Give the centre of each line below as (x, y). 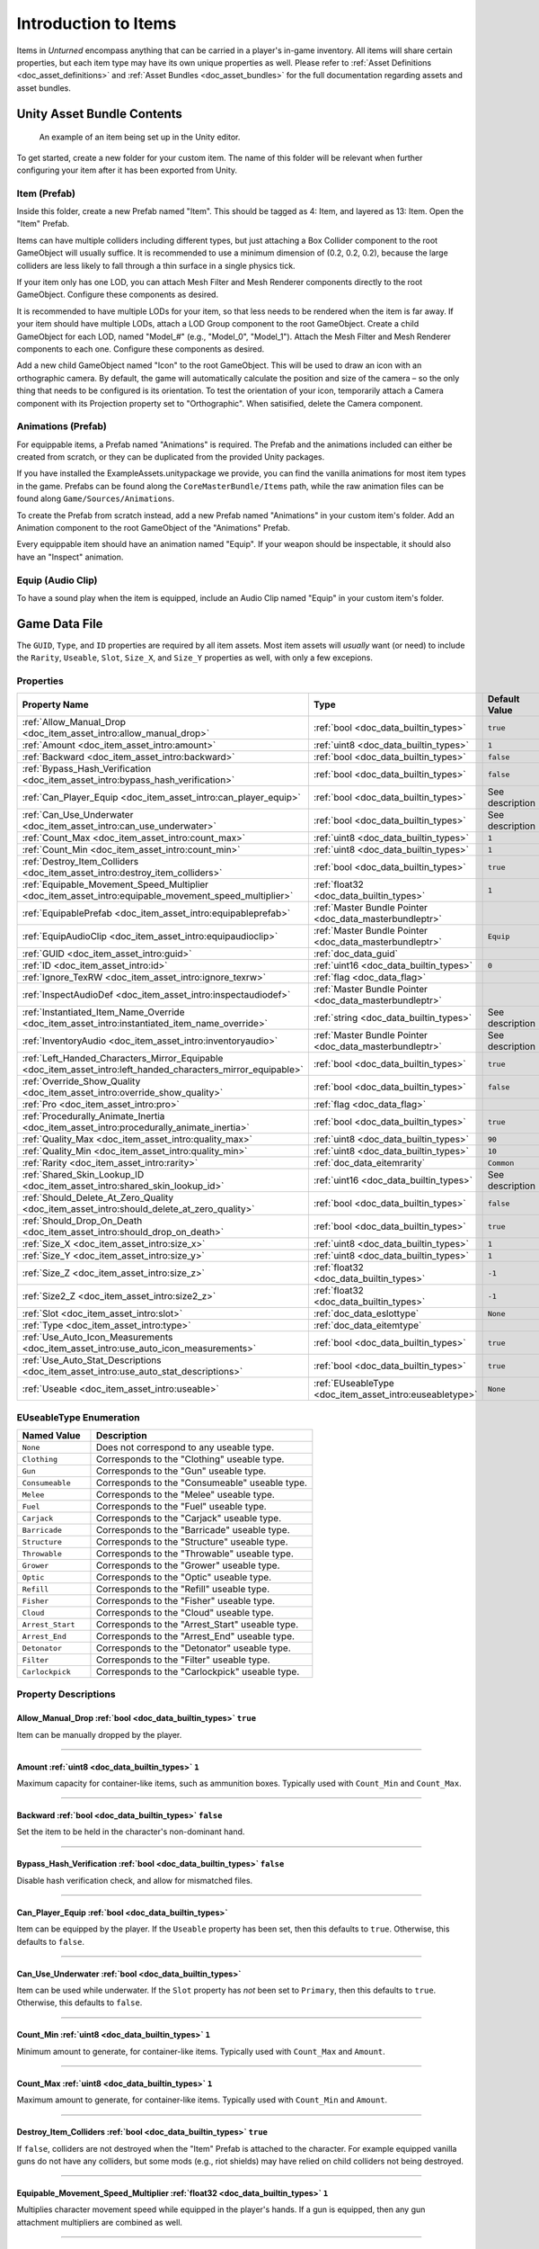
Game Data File (60, 624)
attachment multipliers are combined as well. (100, 2222)
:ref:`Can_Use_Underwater (78, 815)
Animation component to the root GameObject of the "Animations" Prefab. (154, 528)
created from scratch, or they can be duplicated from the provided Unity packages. (171, 457)
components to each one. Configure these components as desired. (141, 349)
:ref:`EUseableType (353, 1384)
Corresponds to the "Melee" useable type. (186, 1495)
